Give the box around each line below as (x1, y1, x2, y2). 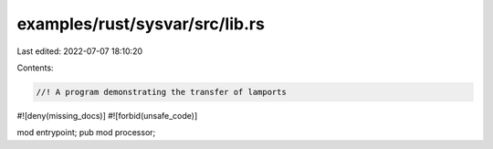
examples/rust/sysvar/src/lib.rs (16, 14, 265, 34)
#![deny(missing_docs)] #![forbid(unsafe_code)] (16, 110, 198, 121)
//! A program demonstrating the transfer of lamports (36, 87, 287, 97)
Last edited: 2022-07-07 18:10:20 (16, 46, 143, 57)
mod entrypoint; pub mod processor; (16, 127, 156, 138)
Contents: (16, 62, 54, 73)
